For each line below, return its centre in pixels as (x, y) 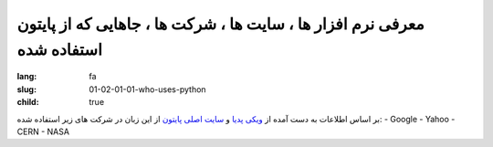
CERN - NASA (43, 131)
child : (28, 102)
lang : (27, 77)
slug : (26, 89)
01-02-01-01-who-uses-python (147, 89)
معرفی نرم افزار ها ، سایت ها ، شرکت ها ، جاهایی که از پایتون (220, 24)
